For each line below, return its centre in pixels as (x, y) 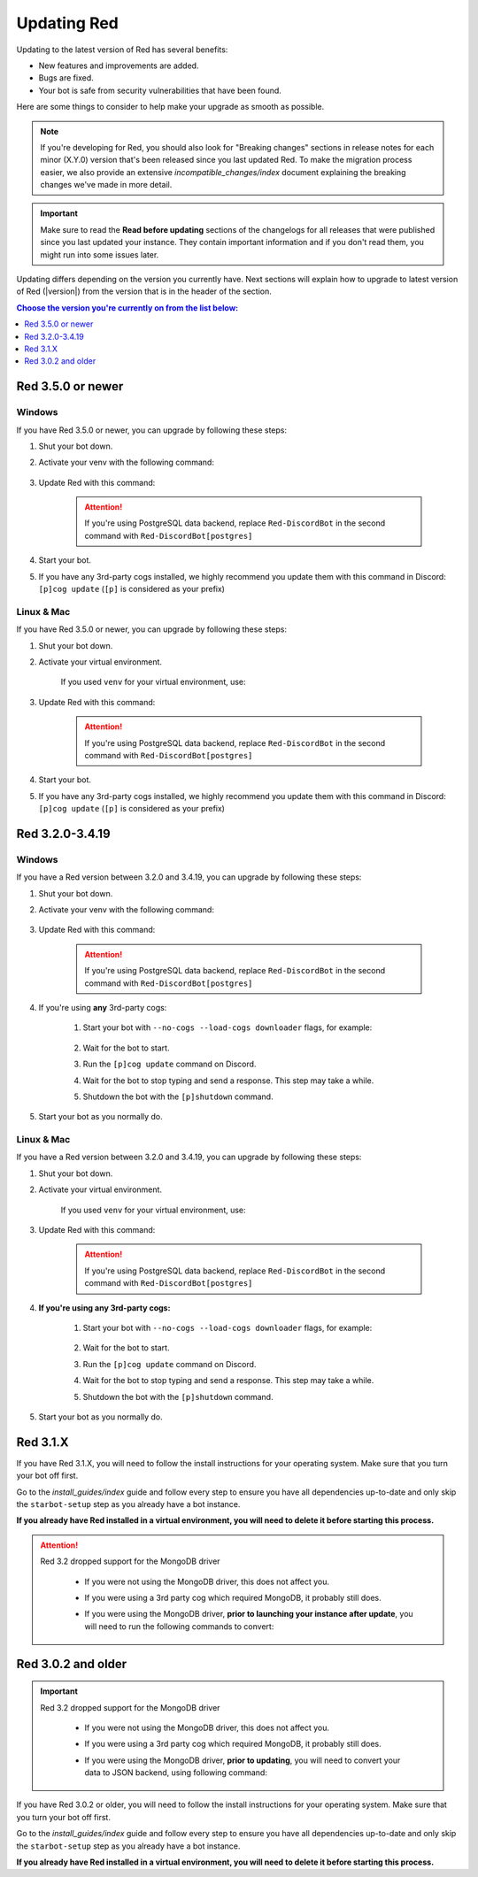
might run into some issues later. (100, 254)
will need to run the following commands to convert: (179, 1626)
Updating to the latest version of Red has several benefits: (122, 50)
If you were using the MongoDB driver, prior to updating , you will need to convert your (243, 1760)
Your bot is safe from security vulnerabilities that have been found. (160, 90)
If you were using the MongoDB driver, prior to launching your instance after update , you (249, 1614)
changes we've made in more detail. (106, 185)
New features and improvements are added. (119, 65)
